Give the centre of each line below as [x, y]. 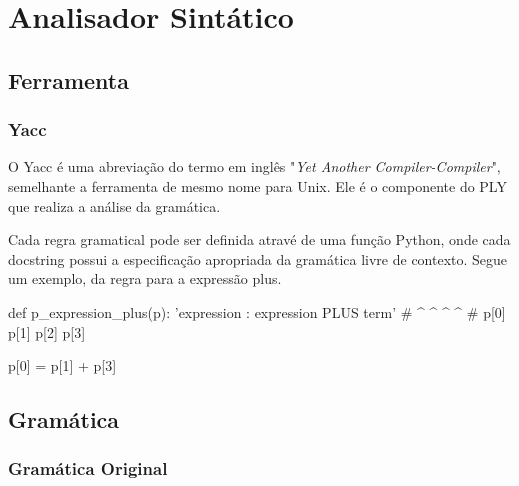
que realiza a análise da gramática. [114, 205]
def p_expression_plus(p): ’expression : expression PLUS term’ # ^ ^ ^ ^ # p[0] [257, 311]
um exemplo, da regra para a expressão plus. [145, 278]
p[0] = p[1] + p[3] [62, 365]
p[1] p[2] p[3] [47, 331]
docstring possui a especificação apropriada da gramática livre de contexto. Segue [258, 258]
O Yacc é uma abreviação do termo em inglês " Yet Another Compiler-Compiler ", [254, 166]
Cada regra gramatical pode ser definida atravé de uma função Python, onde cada [259, 239]
